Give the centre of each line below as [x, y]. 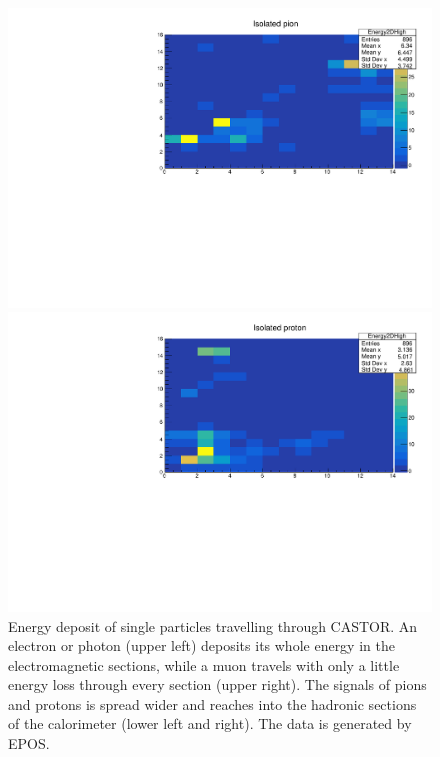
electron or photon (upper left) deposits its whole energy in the [201, 645]
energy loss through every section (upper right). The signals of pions [217, 684]
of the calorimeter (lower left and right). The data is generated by [210, 723]
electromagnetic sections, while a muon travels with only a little [204, 664]
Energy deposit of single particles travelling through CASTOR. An [213, 625]
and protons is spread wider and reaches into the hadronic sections [212, 703]
